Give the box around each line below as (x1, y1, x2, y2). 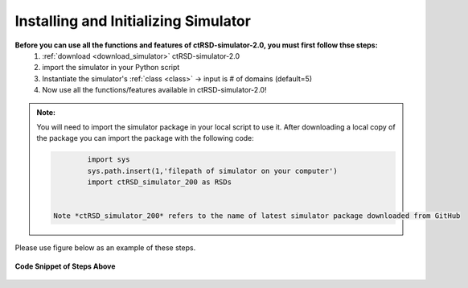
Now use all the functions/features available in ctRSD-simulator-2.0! (42, 85, 267, 95)
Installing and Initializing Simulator (14, 12, 251, 30)
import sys (87, 155, 130, 164)
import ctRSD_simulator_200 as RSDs (87, 178, 232, 187)
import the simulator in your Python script (42, 63, 180, 72)
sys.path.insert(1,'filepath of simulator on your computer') (87, 166, 338, 175)
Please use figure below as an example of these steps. (14, 243, 196, 253)
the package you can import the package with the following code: (36, 134, 255, 143)
